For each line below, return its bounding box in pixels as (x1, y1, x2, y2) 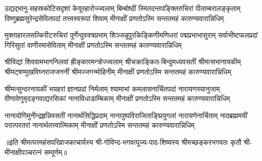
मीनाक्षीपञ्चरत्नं (5, 146, 42, 157)
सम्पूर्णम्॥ (44, 146, 67, 157)
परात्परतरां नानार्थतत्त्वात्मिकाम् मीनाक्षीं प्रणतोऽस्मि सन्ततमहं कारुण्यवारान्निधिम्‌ (5, 120, 195, 130)
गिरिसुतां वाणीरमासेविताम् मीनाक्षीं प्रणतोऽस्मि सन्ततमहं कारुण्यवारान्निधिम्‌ (5, 39, 182, 50)
